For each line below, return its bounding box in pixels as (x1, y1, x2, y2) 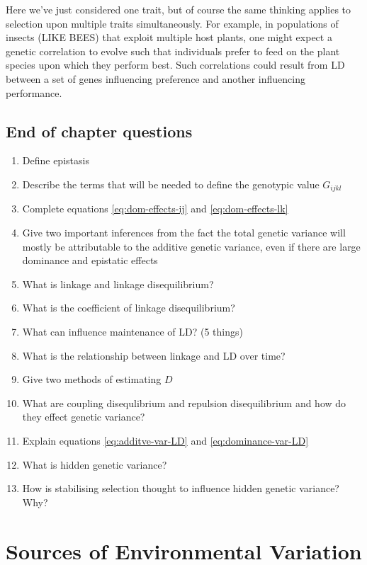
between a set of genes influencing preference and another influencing (6, 71, 305, 86)
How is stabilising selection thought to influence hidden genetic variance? (22, 481, 339, 496)
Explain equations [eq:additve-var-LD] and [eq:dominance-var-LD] (22, 433, 309, 447)
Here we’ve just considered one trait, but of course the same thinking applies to (6, 2, 351, 16)
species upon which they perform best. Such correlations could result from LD (6, 57, 345, 72)
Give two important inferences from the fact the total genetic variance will (22, 225, 346, 239)
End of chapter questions (6, 120, 193, 142)
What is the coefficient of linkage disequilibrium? (22, 300, 235, 315)
